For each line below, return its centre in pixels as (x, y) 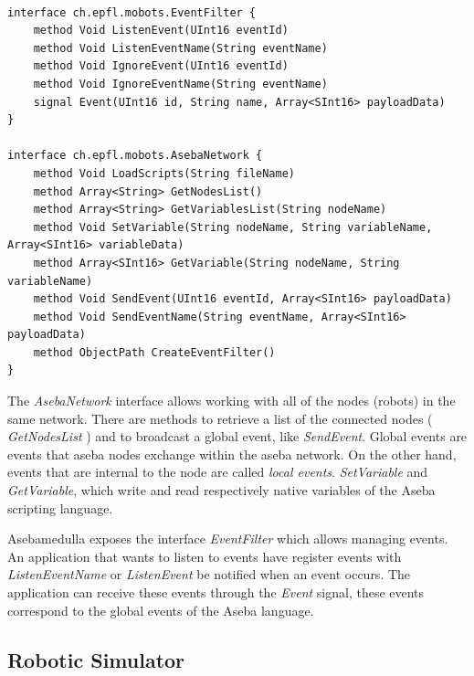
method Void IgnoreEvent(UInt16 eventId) (161, 66)
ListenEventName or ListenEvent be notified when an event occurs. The (209, 574)
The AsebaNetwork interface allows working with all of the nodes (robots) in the (232, 401)
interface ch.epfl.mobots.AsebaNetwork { (135, 156)
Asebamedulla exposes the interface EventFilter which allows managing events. (228, 539)
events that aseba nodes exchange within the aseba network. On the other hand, (232, 454)
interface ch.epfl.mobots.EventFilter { (132, 12)
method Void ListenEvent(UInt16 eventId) (161, 31)
